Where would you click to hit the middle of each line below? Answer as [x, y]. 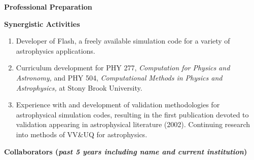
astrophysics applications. [56, 50]
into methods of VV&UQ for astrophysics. [82, 134]
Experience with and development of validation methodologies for [118, 105]
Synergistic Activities [42, 24]
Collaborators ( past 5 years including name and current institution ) [126, 151]
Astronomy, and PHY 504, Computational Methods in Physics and [119, 77]
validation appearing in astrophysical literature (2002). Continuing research [133, 124]
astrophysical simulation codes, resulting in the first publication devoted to [132, 114]
